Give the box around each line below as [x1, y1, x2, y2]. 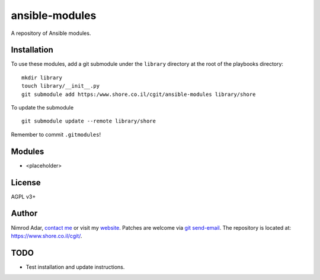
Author [11, 208, 38, 218]
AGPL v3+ [11, 193, 36, 200]
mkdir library [21, 74, 62, 81]
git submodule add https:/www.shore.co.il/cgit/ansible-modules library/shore [21, 91, 256, 98]
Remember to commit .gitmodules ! [11, 131, 101, 138]
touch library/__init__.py [21, 83, 100, 89]
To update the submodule [11, 104, 74, 111]
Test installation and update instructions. [25, 263, 125, 271]
